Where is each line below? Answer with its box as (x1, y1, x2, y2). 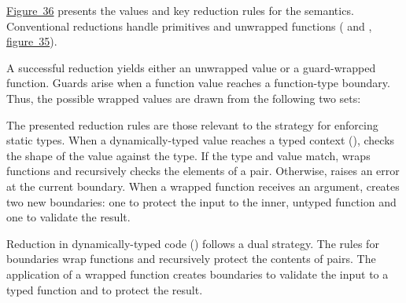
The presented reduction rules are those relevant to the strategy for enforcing (6, 116, 378, 133)
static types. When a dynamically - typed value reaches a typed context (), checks (6, 132, 395, 148)
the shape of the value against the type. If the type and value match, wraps (6, 147, 371, 163)
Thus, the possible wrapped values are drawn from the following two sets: (6, 89, 361, 106)
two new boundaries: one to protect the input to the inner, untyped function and (6, 193, 397, 210)
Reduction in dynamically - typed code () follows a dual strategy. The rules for (6, 235, 379, 251)
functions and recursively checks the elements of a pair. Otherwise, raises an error (6, 162, 400, 179)
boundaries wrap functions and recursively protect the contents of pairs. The (6, 250, 376, 267)
